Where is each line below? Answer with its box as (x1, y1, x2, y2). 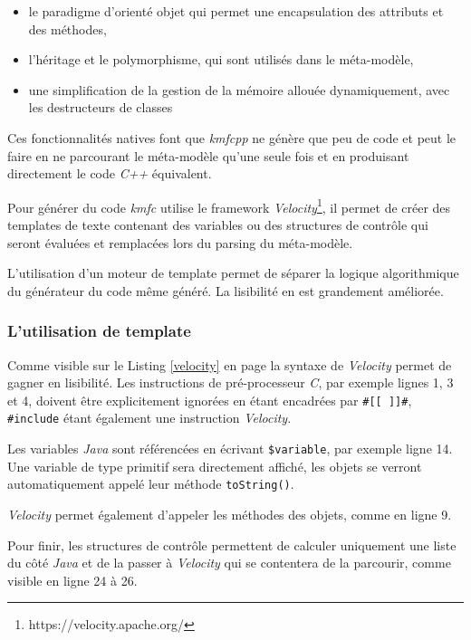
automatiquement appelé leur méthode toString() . (7, 474, 294, 493)
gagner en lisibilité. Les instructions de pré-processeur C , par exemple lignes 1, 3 (7, 373, 454, 392)
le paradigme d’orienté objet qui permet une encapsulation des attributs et (28, 2, 444, 20)
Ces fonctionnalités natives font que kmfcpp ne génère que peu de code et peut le (7, 128, 457, 147)
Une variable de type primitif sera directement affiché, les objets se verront (7, 456, 422, 475)
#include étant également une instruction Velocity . (7, 408, 292, 427)
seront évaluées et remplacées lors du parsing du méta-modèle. (7, 233, 353, 252)
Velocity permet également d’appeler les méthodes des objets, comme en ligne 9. (7, 505, 452, 523)
